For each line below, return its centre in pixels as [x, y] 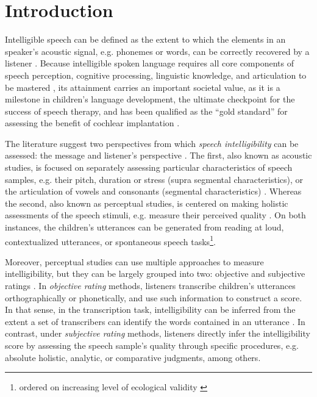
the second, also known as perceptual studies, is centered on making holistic [147, 203]
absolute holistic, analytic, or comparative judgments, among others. [133, 357]
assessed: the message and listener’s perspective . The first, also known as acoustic [158, 155]
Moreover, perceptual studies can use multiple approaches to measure [134, 261]
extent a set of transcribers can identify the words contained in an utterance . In [155, 321]
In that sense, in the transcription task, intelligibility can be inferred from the [150, 309]
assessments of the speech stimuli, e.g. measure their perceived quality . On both [155, 215]
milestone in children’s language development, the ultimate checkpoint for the [150, 99]
